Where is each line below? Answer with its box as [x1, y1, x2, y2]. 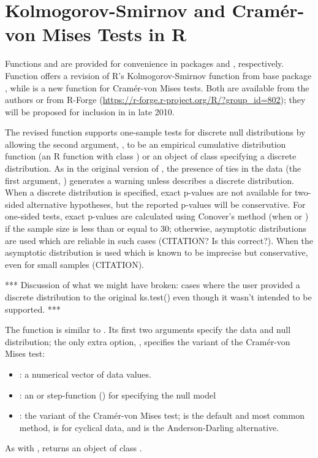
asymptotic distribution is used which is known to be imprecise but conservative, [5, 246, 308, 259]
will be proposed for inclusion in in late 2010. [5, 105, 175, 118]
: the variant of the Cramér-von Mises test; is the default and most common [19, 409, 305, 422]
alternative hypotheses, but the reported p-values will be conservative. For [26, 197, 306, 210]
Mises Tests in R [42, 21, 187, 47]
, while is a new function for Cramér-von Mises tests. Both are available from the [5, 81, 309, 94]
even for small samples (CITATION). [5, 258, 144, 270]
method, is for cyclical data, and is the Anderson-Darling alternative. [19, 421, 279, 433]
